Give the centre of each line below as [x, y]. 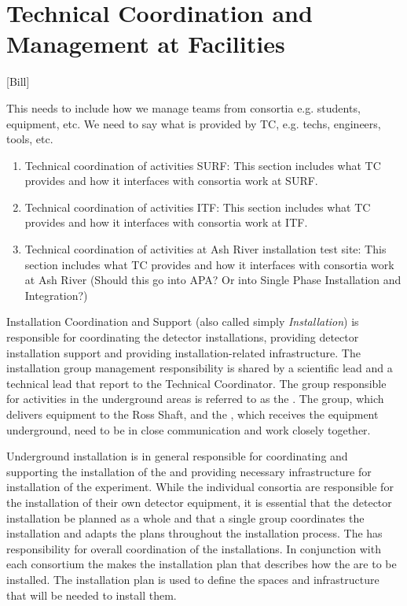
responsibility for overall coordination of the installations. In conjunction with [194, 548]
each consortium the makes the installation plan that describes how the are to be [202, 564]
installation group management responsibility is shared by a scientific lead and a [200, 368]
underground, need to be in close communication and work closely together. [189, 429]
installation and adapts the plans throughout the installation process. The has [194, 533]
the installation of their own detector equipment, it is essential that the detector [199, 502]
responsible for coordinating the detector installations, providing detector [183, 337]
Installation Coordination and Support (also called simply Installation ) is [183, 321]
